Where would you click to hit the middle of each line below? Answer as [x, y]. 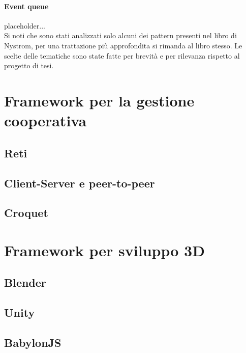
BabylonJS [33, 342]
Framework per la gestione [99, 100]
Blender [25, 282]
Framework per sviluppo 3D [104, 250]
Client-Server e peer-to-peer [80, 183]
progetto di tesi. [29, 65]
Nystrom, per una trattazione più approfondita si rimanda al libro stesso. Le [123, 45]
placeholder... [25, 25]
